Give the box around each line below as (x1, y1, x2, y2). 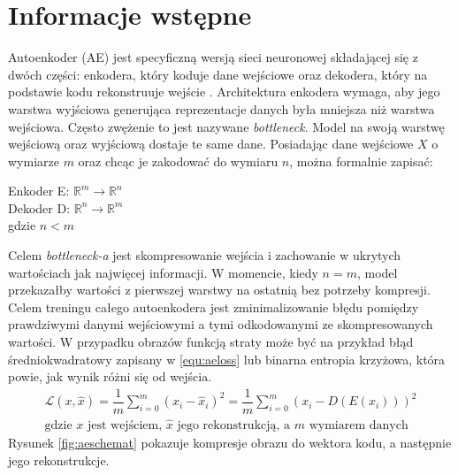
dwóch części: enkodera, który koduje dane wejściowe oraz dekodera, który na (8, 65, 428, 83)
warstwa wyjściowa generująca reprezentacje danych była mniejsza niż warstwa (8, 99, 435, 118)
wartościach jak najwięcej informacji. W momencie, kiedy (8, 263, 318, 281)
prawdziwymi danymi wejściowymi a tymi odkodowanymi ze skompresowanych (8, 315, 433, 333)
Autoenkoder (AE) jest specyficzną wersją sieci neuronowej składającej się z (8, 48, 418, 66)
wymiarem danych (309, 419, 408, 433)
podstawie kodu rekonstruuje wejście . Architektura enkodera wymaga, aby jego (8, 82, 440, 101)
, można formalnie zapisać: (289, 151, 433, 170)
